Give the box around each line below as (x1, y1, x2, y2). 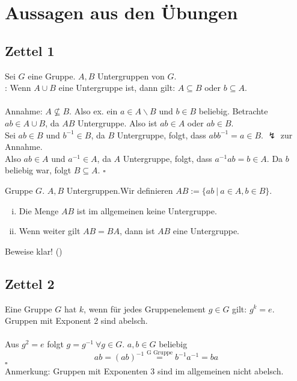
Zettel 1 (5, 41, 55, 60)
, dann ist (119, 225, 155, 237)
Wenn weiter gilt (19, 225, 81, 237)
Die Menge (19, 204, 59, 217)
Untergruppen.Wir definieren (66, 184, 173, 196)
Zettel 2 (5, 274, 55, 293)
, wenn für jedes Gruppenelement (84, 302, 206, 315)
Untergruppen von (97, 69, 165, 82)
